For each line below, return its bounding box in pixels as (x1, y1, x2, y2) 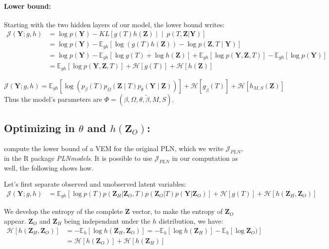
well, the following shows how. (4, 162, 94, 172)
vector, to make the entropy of (132, 206, 223, 216)
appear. (4, 215, 26, 226)
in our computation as (172, 153, 238, 163)
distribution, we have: (159, 215, 223, 226)
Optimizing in (4, 120, 75, 135)
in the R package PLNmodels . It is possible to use (4, 153, 152, 163)
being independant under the (64, 215, 150, 226)
